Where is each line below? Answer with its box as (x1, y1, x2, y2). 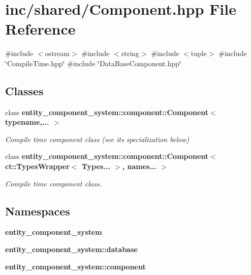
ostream (45, 48, 70, 59)
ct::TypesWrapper (5, 161, 70, 172)
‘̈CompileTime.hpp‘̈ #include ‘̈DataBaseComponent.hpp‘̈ (5, 58, 181, 68)
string (121, 48, 139, 59)
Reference (5, 18, 76, 39)
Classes (5, 82, 44, 98)
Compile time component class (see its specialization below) (5, 133, 190, 144)
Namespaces (5, 203, 70, 218)
